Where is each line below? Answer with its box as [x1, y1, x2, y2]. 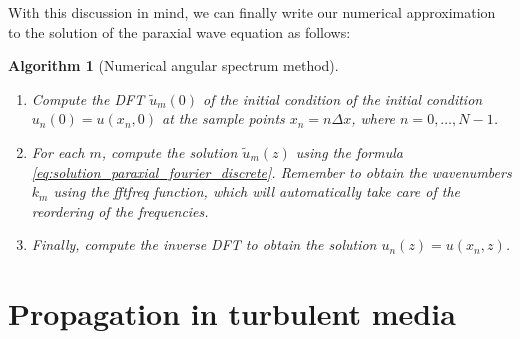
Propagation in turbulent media [8, 293, 456, 334]
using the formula [295, 141, 403, 162]
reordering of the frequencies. [31, 200, 209, 221]
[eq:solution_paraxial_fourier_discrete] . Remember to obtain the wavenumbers [31, 161, 512, 182]
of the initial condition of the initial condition [203, 88, 483, 109]
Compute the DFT [31, 88, 145, 109]
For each [31, 141, 85, 162]
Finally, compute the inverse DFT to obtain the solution [31, 234, 377, 255]
